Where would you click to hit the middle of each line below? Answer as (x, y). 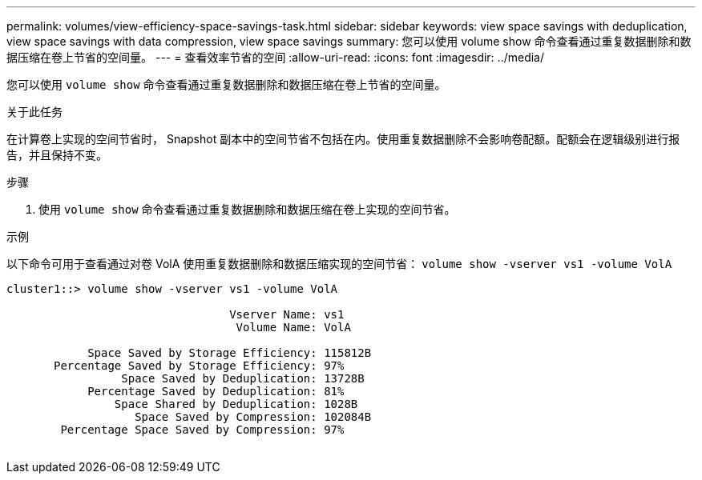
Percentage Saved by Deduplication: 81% (216, 391)
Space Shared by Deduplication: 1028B (236, 404)
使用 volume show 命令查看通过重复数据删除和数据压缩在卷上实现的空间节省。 (247, 209)
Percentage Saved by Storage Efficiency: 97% (199, 366)
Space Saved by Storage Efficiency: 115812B (230, 353)
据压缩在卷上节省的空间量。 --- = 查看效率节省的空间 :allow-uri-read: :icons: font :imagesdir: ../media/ (276, 57)
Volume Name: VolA (293, 327)
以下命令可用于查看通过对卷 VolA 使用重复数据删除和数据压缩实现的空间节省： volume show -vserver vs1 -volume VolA (339, 264)
